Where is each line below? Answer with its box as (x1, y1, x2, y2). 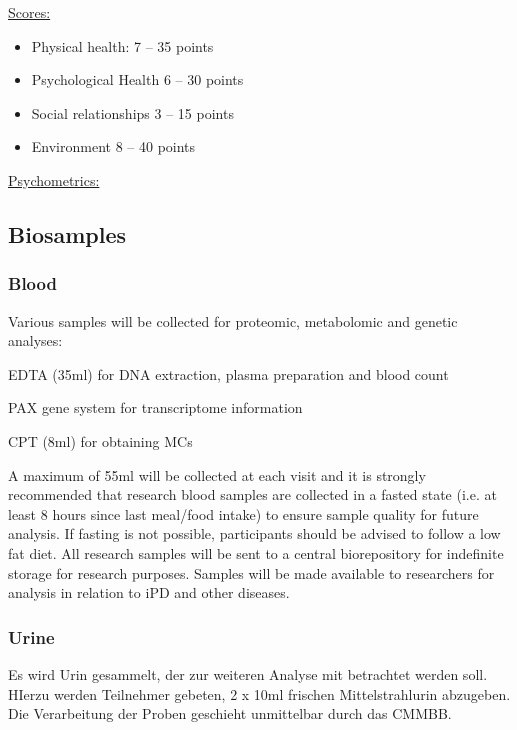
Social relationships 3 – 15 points (31, 102, 234, 123)
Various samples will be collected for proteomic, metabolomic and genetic (8, 310, 458, 331)
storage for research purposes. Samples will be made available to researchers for (8, 562, 495, 583)
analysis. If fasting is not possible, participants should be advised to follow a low (8, 523, 501, 544)
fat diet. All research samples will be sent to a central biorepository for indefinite (8, 542, 504, 563)
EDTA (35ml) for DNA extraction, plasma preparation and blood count (8, 363, 449, 384)
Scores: (8, 2, 51, 22)
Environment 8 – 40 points (31, 136, 196, 157)
